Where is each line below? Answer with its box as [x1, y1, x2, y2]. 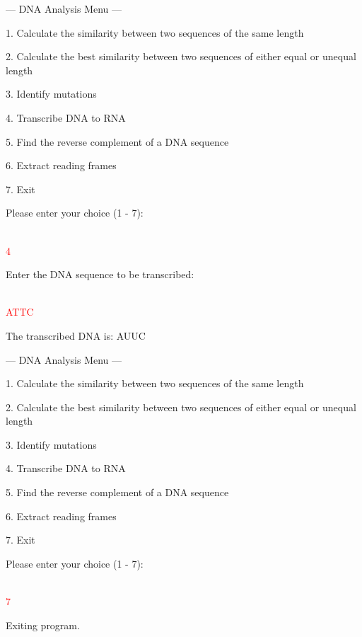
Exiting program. [6, 617, 80, 632]
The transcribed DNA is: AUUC [6, 328, 146, 343]
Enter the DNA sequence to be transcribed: [6, 267, 194, 282]
